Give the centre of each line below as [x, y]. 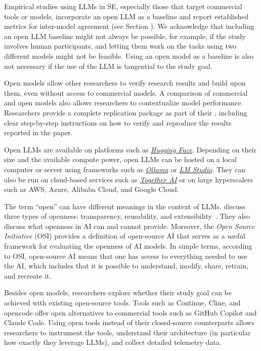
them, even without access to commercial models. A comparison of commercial [126, 92]
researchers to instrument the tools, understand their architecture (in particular [127, 332]
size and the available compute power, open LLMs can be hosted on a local [120, 159]
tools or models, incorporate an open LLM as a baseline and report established [126, 16]
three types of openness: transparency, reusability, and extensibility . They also [127, 216]
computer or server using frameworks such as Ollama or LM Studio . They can [125, 169]
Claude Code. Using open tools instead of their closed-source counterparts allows [129, 322]
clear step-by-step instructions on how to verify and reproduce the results [118, 122]
